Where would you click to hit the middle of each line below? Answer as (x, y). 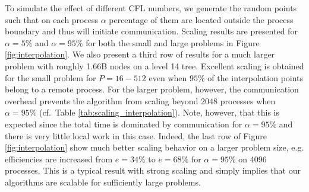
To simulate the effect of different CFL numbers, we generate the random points (151, 8)
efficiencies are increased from (59, 159)
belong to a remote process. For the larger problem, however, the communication (152, 89)
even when (168, 77)
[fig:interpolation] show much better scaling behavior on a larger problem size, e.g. (154, 147)
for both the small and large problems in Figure (173, 42)
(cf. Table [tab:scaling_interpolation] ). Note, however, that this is (159, 112)
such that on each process (51, 19)
